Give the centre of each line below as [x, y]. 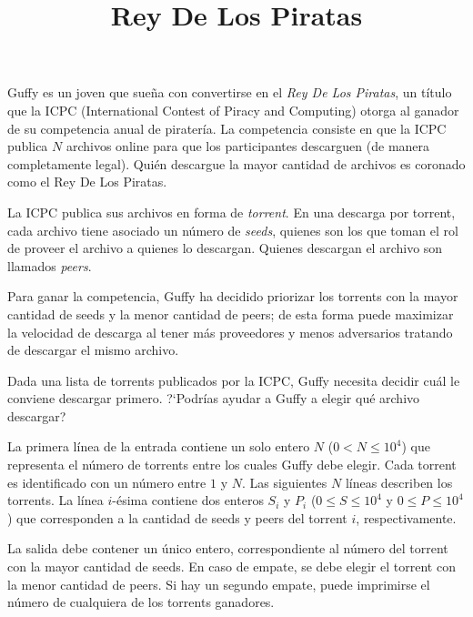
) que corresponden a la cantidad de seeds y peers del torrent [177, 517]
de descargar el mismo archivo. [93, 350]
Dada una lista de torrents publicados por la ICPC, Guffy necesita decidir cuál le [234, 380]
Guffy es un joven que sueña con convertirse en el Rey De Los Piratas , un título [230, 92]
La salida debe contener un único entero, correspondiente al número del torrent [228, 548]
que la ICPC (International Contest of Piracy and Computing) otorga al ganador [233, 110]
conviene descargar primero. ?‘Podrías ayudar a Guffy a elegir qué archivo [214, 398]
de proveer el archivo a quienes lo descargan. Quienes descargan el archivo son [225, 248]
